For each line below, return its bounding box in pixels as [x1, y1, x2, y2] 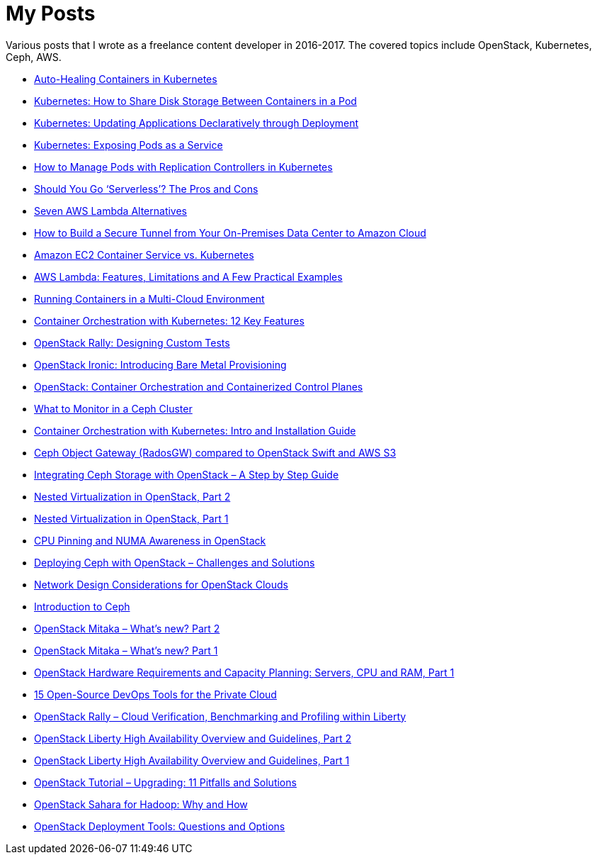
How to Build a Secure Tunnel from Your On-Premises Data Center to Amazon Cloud [34, 226, 426, 239]
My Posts [6, 1, 96, 26]
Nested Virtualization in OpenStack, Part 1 [34, 512, 229, 525]
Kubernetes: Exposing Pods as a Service [34, 138, 223, 151]
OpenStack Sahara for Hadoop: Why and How [34, 798, 248, 810]
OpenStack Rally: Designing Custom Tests [34, 336, 230, 349]
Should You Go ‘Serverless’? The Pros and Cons [34, 182, 258, 195]
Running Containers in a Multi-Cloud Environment [34, 292, 265, 305]
